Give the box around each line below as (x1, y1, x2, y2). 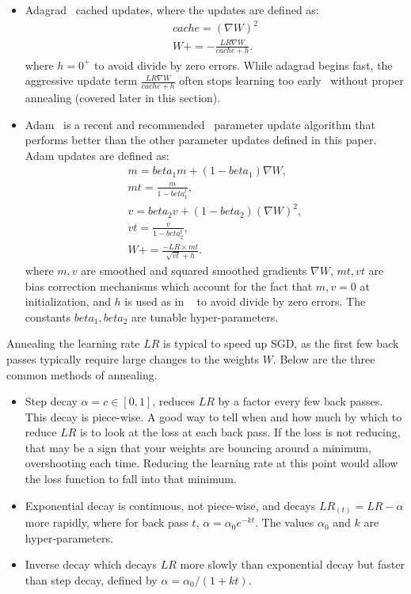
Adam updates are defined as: (25, 147, 169, 163)
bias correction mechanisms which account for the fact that (25, 277, 313, 294)
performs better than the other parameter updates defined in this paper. (25, 131, 377, 148)
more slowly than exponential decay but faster (180, 556, 405, 573)
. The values (255, 514, 314, 531)
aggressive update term (25, 72, 138, 89)
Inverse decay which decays (25, 556, 158, 573)
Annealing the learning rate (6, 335, 140, 352)
